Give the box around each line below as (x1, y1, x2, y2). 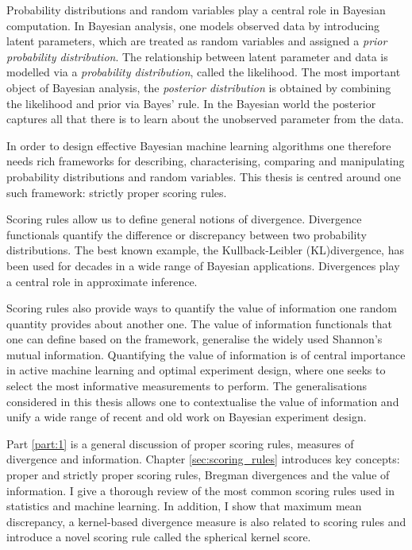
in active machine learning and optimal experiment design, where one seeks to (6, 362, 386, 378)
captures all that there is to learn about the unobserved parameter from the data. (6, 110, 404, 127)
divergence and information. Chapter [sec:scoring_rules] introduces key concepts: (6, 451, 400, 467)
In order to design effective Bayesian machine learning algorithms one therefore (6, 137, 391, 153)
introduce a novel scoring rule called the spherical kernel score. (6, 529, 311, 545)
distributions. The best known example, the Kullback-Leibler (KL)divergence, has (6, 242, 404, 258)
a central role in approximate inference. (6, 273, 198, 289)
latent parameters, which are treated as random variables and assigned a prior (6, 33, 387, 49)
